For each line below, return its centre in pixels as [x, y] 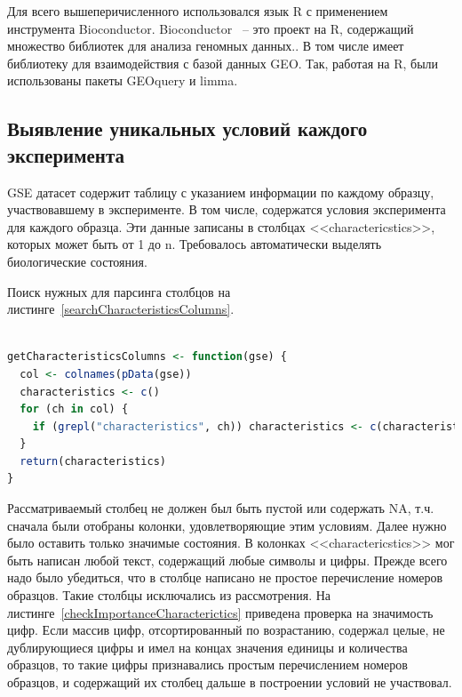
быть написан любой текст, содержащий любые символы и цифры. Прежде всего [227, 560]
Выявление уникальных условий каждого [187, 128]
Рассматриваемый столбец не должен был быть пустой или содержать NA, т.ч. [221, 508]
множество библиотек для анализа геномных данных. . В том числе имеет [206, 46]
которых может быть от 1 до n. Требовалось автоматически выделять [195, 244]
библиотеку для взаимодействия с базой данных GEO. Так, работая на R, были [223, 63]
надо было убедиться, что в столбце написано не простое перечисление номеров [225, 577]
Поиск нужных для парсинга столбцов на [119, 291]
